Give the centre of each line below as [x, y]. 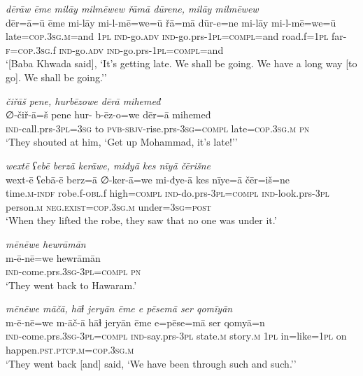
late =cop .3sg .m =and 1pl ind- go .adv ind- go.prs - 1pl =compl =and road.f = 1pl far [175, 36]
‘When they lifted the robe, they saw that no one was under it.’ [141, 220]
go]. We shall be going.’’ [56, 77]
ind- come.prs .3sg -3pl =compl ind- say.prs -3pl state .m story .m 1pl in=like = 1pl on [176, 336]
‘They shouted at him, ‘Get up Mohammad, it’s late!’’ [122, 142]
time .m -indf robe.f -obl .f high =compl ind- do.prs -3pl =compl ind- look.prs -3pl [168, 193]
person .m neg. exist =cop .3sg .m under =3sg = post [109, 206]
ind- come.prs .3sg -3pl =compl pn [73, 271]
